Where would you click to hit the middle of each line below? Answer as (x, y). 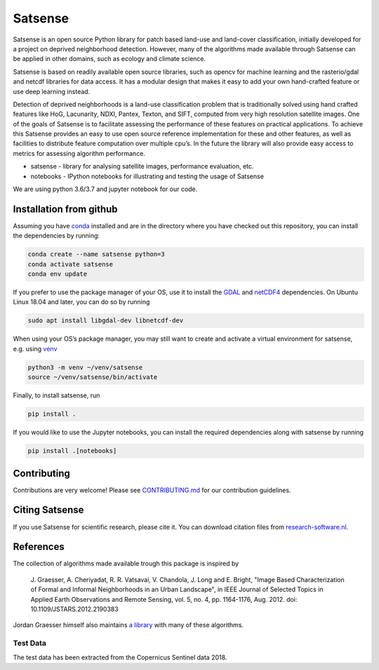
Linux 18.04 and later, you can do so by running (81, 302)
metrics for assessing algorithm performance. (79, 153)
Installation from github (66, 209)
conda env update (58, 274)
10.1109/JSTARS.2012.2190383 (74, 609)
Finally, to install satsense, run (56, 395)
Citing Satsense (48, 510)
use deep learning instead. (52, 91)
